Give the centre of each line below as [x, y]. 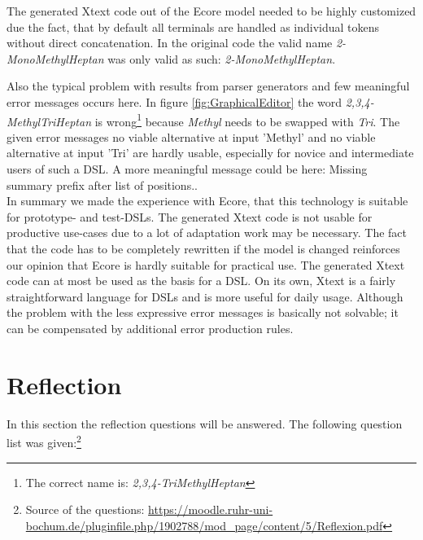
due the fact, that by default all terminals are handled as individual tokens [193, 26]
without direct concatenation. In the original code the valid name [170, 43]
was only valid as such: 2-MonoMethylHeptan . [222, 58]
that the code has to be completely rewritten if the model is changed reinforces [203, 248]
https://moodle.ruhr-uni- [211, 509]
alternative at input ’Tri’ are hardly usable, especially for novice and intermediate [210, 153]
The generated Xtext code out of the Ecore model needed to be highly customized [211, 11]
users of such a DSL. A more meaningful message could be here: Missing [187, 169]
